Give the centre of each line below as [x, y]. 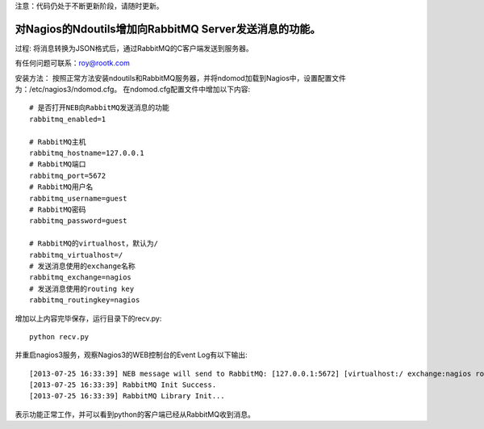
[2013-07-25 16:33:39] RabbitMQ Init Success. [123, 385]
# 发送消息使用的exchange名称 [83, 266]
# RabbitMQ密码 [58, 209]
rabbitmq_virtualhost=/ [76, 255]
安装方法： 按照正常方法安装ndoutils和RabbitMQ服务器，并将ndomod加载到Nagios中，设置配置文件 [181, 78]
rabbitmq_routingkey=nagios [85, 300]
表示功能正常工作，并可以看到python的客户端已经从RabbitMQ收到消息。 [135, 414]
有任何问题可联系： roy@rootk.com [73, 63]
